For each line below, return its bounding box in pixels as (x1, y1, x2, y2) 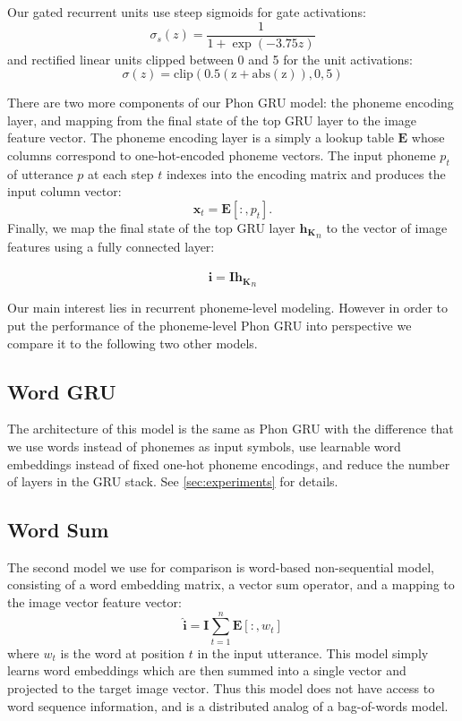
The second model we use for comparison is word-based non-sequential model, (7, 557, 434, 576)
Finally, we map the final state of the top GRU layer (7, 219, 295, 237)
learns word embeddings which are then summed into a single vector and (7, 661, 406, 680)
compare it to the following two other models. (7, 333, 258, 352)
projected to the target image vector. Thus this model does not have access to (7, 678, 435, 697)
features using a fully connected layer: (7, 237, 215, 256)
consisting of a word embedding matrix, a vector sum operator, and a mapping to (7, 575, 455, 594)
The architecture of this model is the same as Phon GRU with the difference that (7, 419, 454, 438)
